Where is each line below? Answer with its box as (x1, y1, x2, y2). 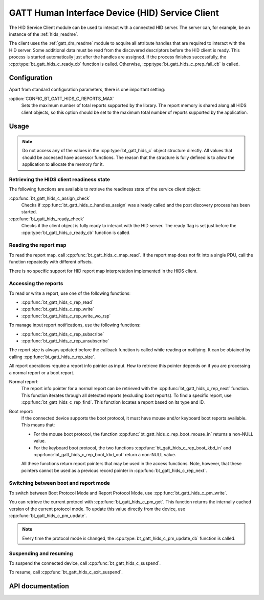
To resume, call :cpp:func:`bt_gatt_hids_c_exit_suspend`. (9, 569, 123, 575)
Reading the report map (9, 242, 66, 249)
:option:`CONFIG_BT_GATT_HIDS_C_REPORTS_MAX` (9, 96, 114, 102)
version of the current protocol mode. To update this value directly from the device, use (9, 506, 186, 512)
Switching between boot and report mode (9, 480, 110, 487)
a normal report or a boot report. (9, 369, 75, 375)
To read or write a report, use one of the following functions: (9, 290, 131, 296)
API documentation (9, 582, 69, 591)
